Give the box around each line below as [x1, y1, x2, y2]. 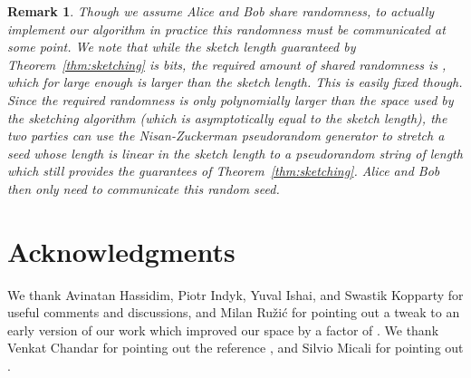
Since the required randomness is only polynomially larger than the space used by [7, 90, 454, 109]
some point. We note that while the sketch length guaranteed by [7, 37, 356, 56]
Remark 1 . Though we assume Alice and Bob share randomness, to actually [7, 2, 435, 20]
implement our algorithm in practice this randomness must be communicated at [7, 19, 446, 38]
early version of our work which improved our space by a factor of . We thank [7, 320, 439, 339]
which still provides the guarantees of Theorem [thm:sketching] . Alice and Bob [7, 161, 440, 180]
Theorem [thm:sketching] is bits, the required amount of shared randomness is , [7, 54, 447, 73]
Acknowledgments [7, 232, 235, 269]
